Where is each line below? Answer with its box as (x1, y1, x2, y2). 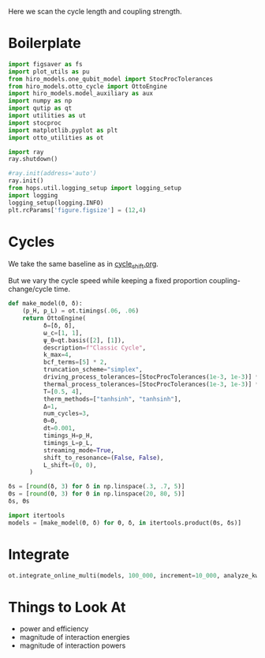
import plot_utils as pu (8, 67, 90, 76)
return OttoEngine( (22, 315, 87, 323)
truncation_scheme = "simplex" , (43, 366, 144, 374)
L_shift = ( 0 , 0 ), (43, 461, 97, 469)
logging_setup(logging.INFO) (8, 199, 104, 207)
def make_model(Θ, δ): (8, 300, 83, 308)
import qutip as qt (8, 104, 73, 113)
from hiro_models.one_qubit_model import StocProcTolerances (8, 75, 214, 83)
